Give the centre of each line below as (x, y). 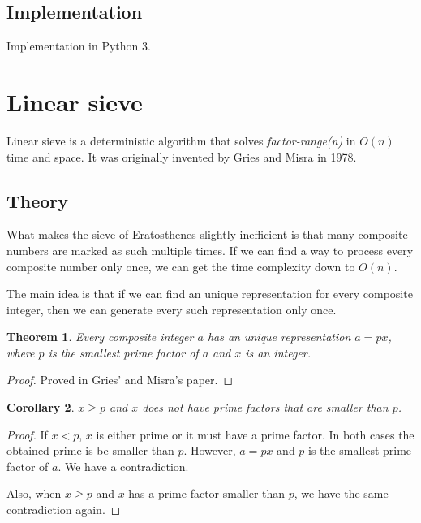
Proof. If (27, 434)
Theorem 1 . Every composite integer (100, 337)
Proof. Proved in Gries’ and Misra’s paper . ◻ (120, 380)
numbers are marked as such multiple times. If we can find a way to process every (210, 250)
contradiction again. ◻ (64, 510)
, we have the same (341, 493)
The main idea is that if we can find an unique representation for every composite (210, 294)
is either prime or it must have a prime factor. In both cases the (255, 434)
